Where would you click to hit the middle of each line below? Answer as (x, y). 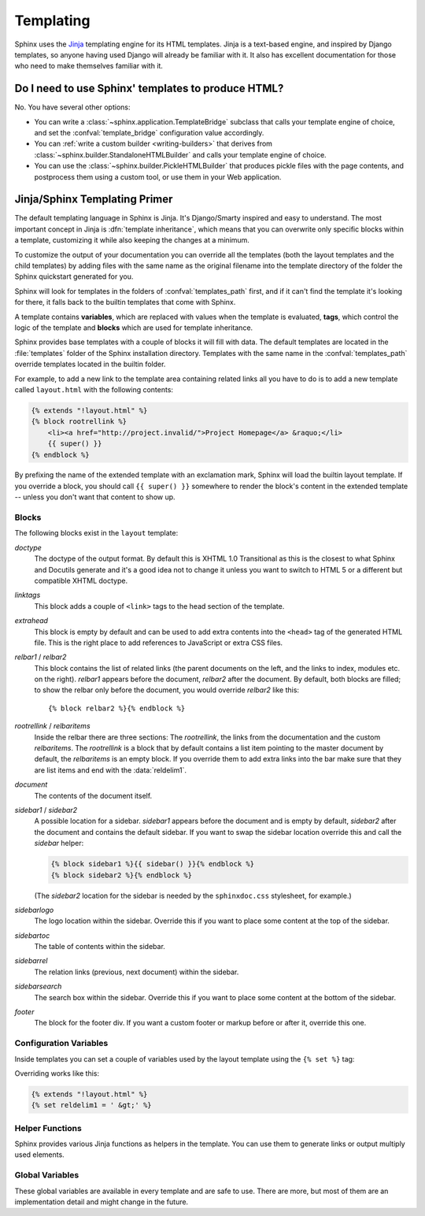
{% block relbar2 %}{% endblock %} (117, 708)
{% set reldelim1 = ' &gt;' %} (92, 1105)
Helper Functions (48, 1128)
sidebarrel (31, 961)
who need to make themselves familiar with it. (89, 66)
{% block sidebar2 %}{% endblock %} (122, 875)
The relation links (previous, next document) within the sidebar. (137, 972)
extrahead (31, 621)
